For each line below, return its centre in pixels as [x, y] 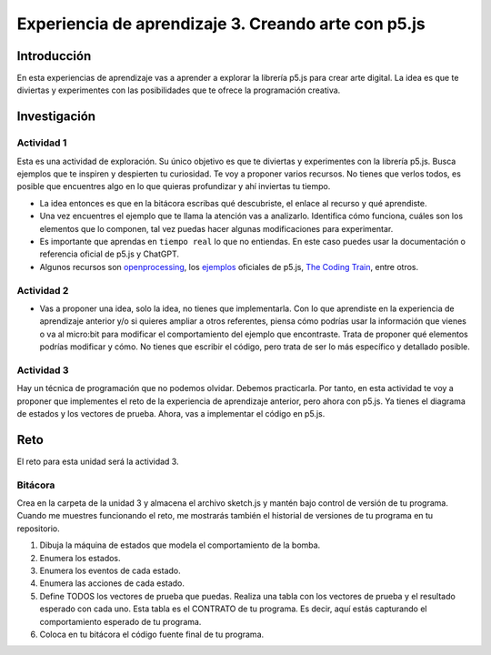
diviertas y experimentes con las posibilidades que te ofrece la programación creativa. [179, 90]
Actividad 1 [42, 143]
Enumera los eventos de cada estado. [110, 570]
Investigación [56, 117]
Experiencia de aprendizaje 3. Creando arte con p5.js [221, 24]
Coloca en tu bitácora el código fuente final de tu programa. [152, 634]
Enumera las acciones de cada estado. [112, 583]
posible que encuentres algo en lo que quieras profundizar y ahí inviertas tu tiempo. [174, 186]
